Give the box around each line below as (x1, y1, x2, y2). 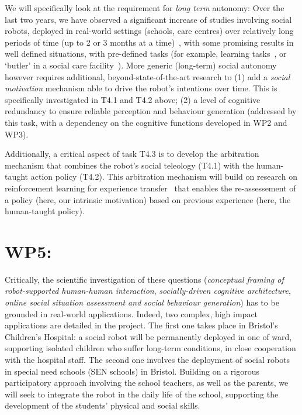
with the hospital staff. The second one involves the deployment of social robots (5, 353, 290, 365)
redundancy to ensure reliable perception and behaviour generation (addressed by (5, 105, 297, 117)
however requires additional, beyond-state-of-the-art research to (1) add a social (5, 70, 290, 83)
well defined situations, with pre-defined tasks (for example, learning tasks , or (5, 47, 287, 60)
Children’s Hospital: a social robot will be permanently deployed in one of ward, (5, 330, 292, 342)
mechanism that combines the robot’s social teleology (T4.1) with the (5, 159, 254, 171)
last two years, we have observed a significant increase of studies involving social (5, 13, 292, 25)
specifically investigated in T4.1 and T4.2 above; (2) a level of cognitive (5, 93, 261, 105)
